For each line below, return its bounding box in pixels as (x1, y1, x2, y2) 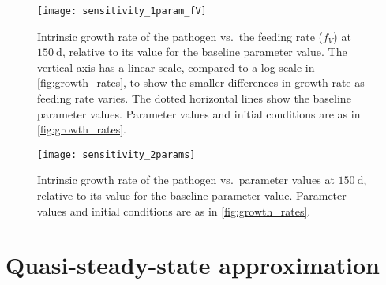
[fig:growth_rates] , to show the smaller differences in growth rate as (37, 74, 365, 91)
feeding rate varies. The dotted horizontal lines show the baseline (37, 90, 351, 107)
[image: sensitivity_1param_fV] (37, 6, 207, 17)
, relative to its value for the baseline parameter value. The (62, 43, 347, 60)
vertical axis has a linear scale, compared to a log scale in (37, 58, 315, 75)
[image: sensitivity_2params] (37, 148, 196, 160)
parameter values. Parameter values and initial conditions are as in (37, 105, 361, 122)
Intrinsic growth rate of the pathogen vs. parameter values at (37, 171, 335, 188)
